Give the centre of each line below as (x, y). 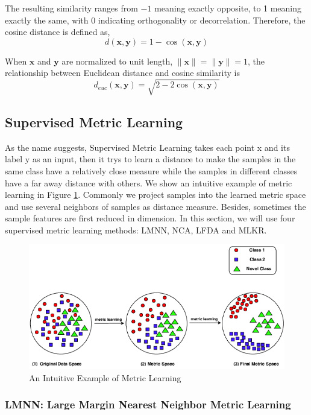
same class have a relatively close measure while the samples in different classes (151, 170)
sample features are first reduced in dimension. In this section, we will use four (150, 218)
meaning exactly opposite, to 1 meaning (228, 8)
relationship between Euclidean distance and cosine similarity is (122, 73)
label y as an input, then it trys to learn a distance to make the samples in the (150, 159)
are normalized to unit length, (117, 61)
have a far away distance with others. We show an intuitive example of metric (149, 182)
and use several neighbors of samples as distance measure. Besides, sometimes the (155, 206)
